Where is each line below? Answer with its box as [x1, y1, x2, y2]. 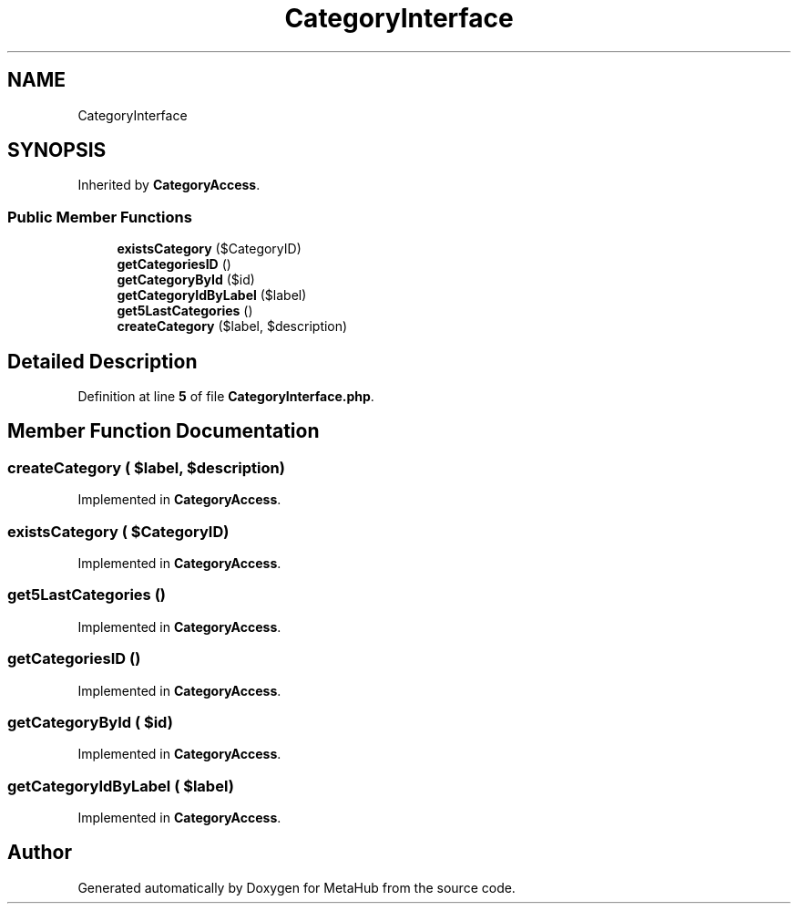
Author [7, 841, 72, 864]
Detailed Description [7, 349, 198, 373]
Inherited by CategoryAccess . [77, 177, 261, 193]
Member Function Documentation [7, 419, 320, 443]
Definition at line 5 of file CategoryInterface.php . [77, 388, 374, 405]
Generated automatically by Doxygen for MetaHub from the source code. [77, 879, 516, 895]
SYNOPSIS [7, 139, 107, 162]
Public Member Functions [7, 207, 192, 226]
